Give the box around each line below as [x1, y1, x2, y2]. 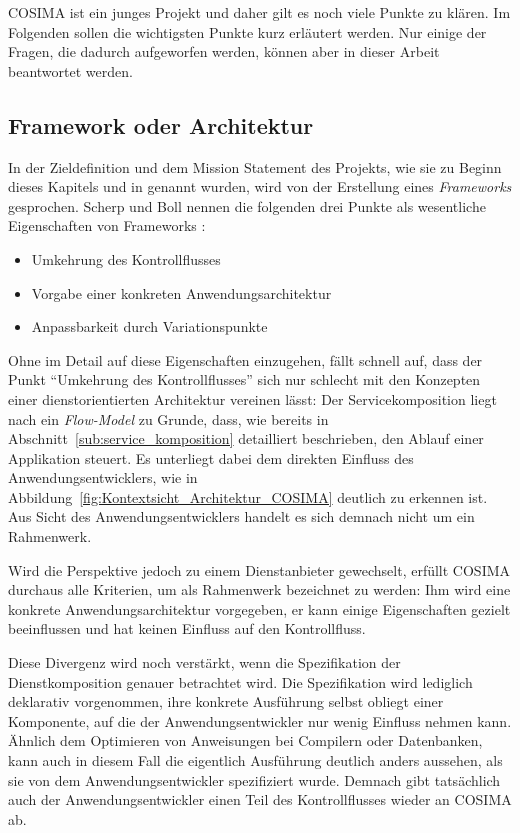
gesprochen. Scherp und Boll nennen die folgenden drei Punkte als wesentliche [8, 195, 486, 216]
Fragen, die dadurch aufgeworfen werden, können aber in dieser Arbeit [8, 41, 440, 62]
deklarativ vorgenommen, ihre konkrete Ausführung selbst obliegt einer [8, 691, 444, 712]
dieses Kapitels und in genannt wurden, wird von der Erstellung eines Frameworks [8, 176, 512, 197]
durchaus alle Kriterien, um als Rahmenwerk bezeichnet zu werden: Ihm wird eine [8, 579, 511, 600]
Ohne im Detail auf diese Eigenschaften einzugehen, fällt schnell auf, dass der [8, 349, 483, 370]
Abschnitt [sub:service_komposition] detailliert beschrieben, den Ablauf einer [8, 428, 484, 449]
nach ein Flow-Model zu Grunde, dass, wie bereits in [8, 408, 329, 429]
